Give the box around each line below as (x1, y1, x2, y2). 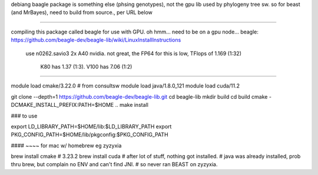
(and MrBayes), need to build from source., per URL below (11, 9, 153, 16)
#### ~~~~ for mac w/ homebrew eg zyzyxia (11, 142, 122, 149)
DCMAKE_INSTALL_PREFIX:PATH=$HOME (11, 102, 114, 109)
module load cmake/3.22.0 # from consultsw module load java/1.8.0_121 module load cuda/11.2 (11, 82, 240, 89)
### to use (11, 112, 38, 119)
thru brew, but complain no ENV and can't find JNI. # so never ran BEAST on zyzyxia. (11, 161, 218, 168)
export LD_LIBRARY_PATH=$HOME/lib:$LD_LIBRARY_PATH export (11, 123, 172, 130)
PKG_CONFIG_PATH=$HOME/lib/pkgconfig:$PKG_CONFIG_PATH (11, 131, 168, 138)
